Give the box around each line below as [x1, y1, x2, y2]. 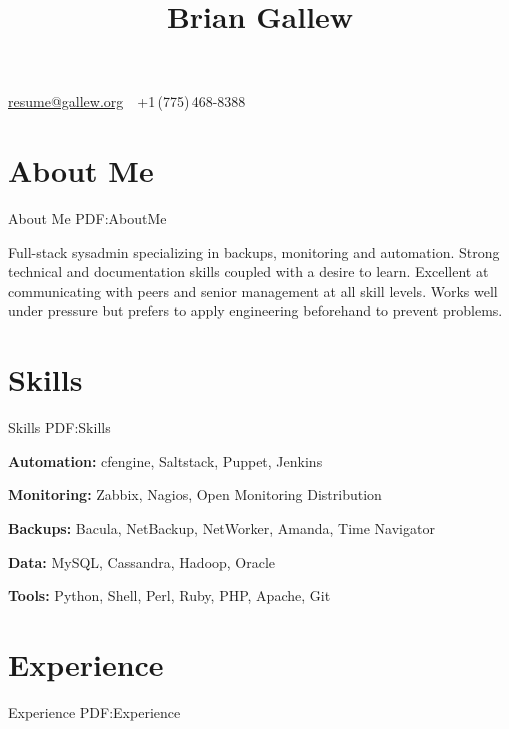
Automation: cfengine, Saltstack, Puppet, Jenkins [8, 450, 323, 471]
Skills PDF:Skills [8, 417, 111, 438]
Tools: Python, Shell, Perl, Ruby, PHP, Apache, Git [8, 585, 331, 606]
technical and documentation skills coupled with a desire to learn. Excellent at [8, 261, 489, 282]
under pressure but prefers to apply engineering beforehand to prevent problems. [8, 300, 503, 321]
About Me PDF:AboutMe [8, 208, 167, 229]
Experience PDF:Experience [8, 701, 181, 722]
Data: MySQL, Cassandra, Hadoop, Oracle [8, 551, 276, 572]
